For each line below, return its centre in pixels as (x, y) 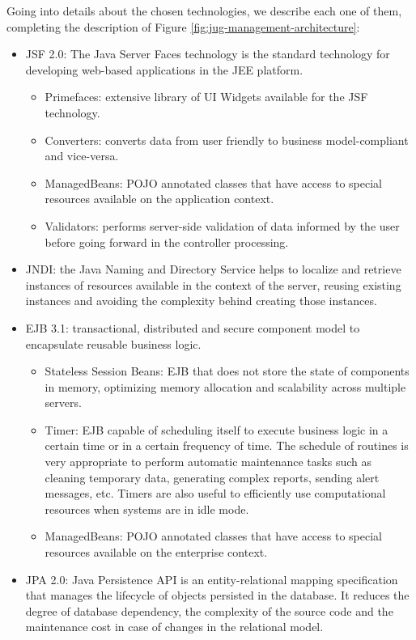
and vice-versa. (82, 156)
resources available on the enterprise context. (156, 552)
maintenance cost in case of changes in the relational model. (174, 627)
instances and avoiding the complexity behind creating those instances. (201, 301)
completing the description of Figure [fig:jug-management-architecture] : (183, 26)
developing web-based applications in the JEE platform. (164, 69)
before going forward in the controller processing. (167, 242)
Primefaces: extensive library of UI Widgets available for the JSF (206, 97)
